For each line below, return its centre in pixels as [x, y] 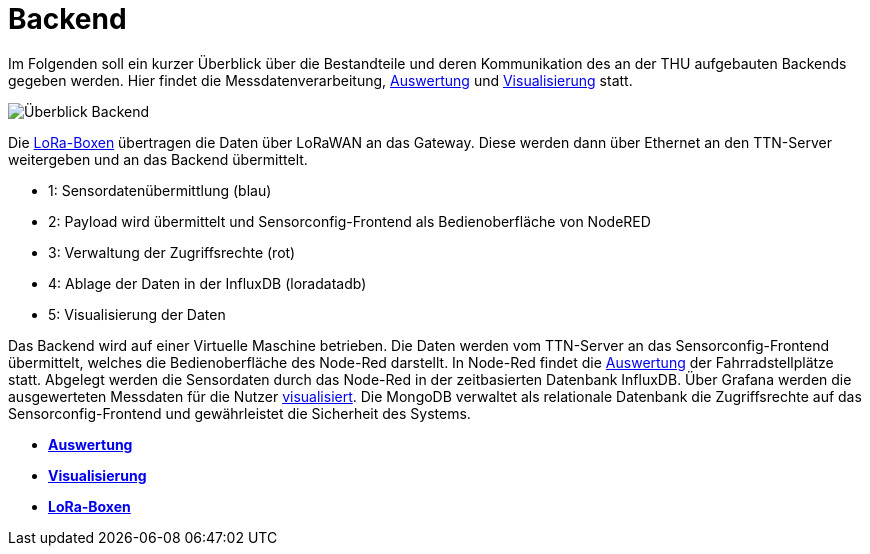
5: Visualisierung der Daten [137, 314]
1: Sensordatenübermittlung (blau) [160, 190]
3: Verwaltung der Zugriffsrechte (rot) [172, 252]
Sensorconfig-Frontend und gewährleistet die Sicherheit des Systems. [239, 413]
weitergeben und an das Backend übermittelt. [158, 159]
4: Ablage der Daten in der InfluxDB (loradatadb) [207, 283]
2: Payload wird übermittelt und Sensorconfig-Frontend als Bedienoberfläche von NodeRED [349, 221]
